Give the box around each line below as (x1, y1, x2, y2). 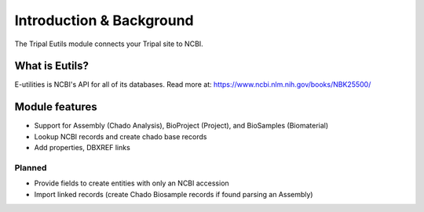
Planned (14, 162, 47, 173)
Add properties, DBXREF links (34, 143, 131, 153)
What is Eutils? (14, 59, 90, 73)
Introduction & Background (14, 12, 194, 29)
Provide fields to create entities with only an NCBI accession (34, 178, 229, 188)
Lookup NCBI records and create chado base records (34, 131, 207, 141)
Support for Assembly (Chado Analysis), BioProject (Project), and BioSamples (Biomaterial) (34, 121, 329, 131)
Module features (14, 100, 97, 113)
